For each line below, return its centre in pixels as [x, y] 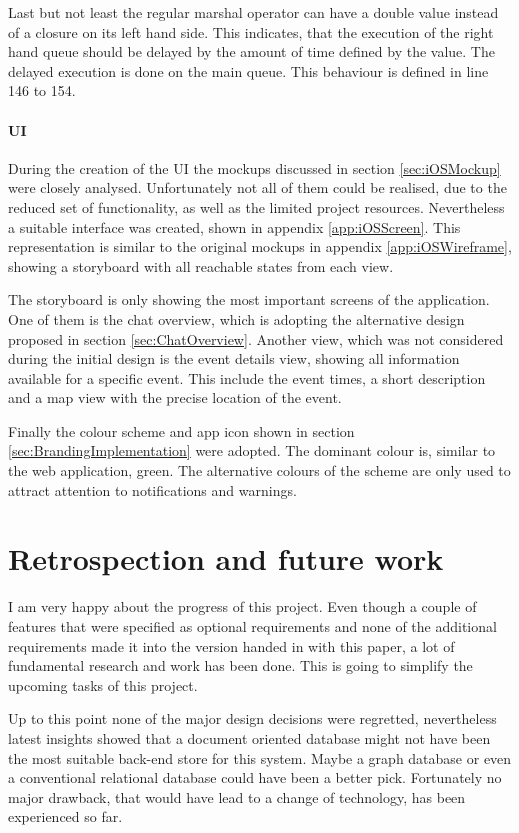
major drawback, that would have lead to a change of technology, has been [237, 796]
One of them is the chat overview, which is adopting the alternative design [236, 318]
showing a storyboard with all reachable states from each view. [201, 265]
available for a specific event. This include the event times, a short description [247, 377]
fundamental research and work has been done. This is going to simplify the [240, 665]
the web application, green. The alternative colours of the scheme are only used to [259, 470]
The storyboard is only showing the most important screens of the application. [249, 299]
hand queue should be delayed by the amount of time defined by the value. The [251, 51]
